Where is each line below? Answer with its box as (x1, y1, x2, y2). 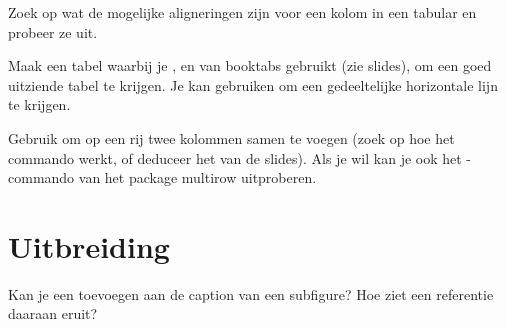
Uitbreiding (8, 225, 170, 266)
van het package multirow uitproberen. (78, 167, 317, 188)
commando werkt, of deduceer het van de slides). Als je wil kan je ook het (8, 147, 462, 168)
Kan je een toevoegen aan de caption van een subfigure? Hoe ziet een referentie (8, 283, 494, 304)
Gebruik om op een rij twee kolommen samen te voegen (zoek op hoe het (8, 127, 455, 148)
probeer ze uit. (8, 21, 98, 42)
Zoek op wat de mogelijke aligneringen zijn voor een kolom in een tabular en (8, 2, 477, 22)
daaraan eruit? (8, 303, 98, 324)
